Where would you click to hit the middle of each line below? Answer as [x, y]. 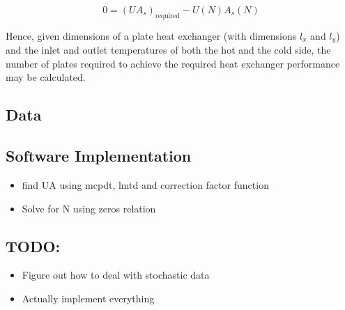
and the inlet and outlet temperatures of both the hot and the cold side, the [168, 50]
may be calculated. [46, 77]
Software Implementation [99, 156]
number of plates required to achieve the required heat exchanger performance [173, 63]
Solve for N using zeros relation [89, 208]
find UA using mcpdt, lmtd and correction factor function [145, 185]
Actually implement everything [88, 298]
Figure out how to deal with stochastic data [116, 275]
